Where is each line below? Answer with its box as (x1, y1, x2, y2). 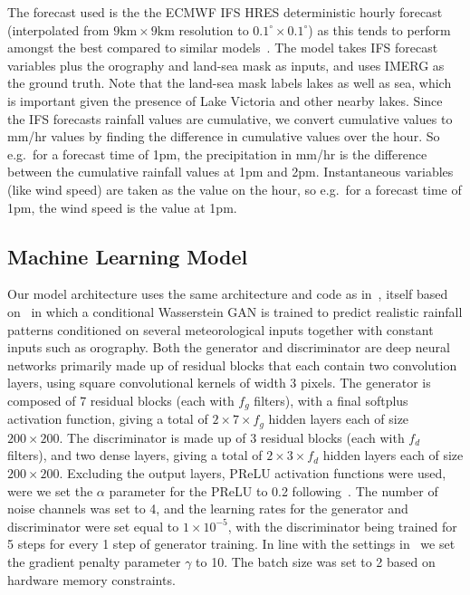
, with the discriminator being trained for (227, 516, 457, 535)
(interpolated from (7, 20, 110, 39)
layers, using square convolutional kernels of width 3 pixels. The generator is (7, 373, 431, 392)
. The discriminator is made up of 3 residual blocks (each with (59, 427, 405, 446)
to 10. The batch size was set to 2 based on (196, 552, 436, 571)
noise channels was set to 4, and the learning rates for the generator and (7, 499, 408, 518)
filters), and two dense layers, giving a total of (7, 446, 263, 465)
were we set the (7, 481, 93, 500)
